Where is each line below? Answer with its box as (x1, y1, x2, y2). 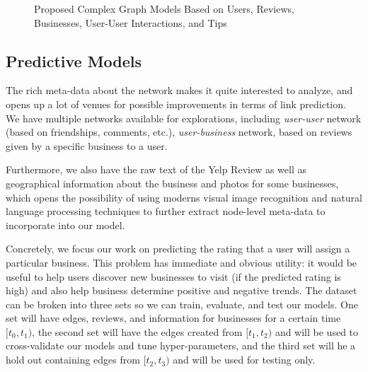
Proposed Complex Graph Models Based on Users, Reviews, (34, 1, 294, 16)
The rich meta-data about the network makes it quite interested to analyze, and (6, 83, 353, 98)
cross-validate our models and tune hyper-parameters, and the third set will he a (6, 338, 356, 353)
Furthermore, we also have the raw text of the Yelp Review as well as (6, 162, 306, 177)
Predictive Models (6, 50, 142, 71)
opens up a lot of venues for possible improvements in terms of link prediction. (6, 96, 346, 111)
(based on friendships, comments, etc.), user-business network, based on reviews (6, 124, 352, 139)
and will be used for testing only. (173, 352, 316, 367)
